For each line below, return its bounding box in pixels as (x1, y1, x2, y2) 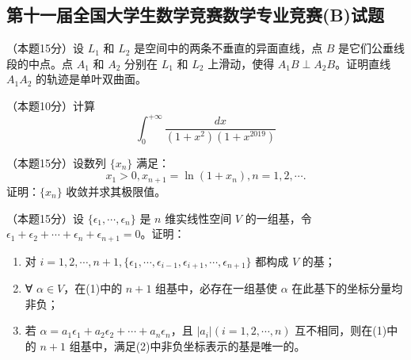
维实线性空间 (165, 209, 232, 226)
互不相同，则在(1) (295, 322, 387, 339)
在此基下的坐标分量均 (291, 280, 403, 297)
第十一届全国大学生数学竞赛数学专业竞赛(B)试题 (6, 2, 384, 27)
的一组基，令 (245, 209, 312, 226)
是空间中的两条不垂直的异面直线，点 (134, 40, 323, 56)
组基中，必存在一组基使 (155, 280, 278, 297)
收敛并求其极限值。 (66, 182, 166, 199)
